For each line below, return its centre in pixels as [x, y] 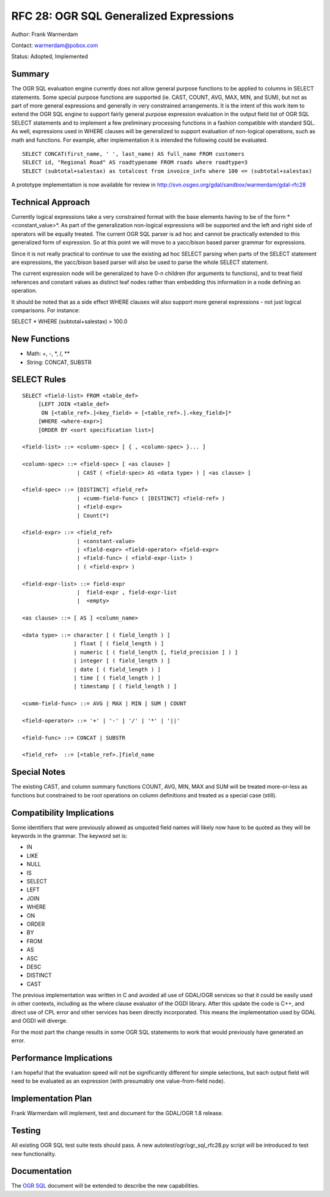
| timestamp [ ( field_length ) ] [125, 686]
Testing [26, 1131]
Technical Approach [51, 202]
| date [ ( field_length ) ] [117, 669]
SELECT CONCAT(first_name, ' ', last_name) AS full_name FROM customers [133, 154]
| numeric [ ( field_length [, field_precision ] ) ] [156, 652]
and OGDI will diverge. [39, 1021]
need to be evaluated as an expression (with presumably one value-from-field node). [118, 1081]
